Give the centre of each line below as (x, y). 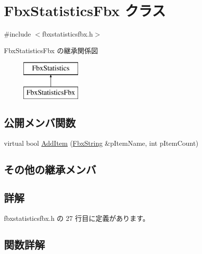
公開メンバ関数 (40, 122)
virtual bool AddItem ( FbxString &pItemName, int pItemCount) (101, 143)
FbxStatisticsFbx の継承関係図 (51, 50)
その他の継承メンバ (50, 169)
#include (18, 34)
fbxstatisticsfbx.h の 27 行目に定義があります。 (77, 218)
